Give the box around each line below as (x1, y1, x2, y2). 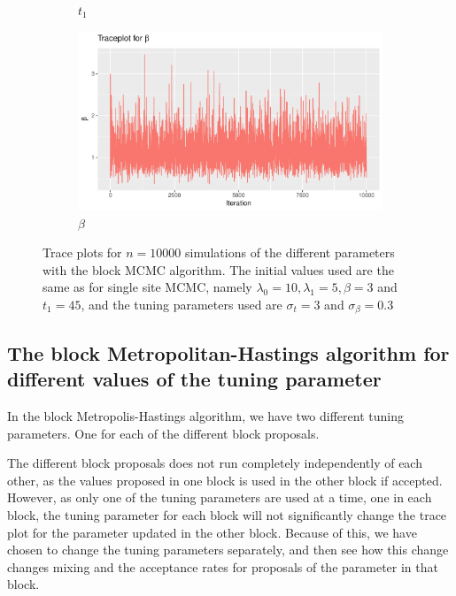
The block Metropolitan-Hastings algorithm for (7, 339, 450, 366)
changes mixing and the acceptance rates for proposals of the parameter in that (7, 557, 438, 576)
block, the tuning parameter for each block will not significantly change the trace (7, 505, 447, 523)
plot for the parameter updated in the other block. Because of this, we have (7, 523, 417, 541)
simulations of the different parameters (184, 243, 395, 262)
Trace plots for (43, 243, 122, 262)
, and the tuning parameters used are (81, 294, 282, 313)
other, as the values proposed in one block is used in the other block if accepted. (7, 470, 443, 489)
